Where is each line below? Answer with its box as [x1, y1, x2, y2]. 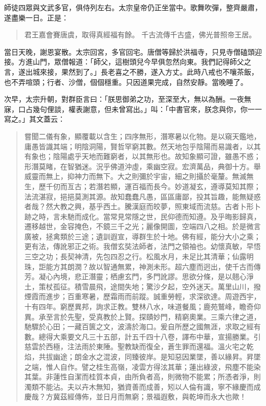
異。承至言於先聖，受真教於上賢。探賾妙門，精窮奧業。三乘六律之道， [24, 311, 261, 322]
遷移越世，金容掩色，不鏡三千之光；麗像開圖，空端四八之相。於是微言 [24, 221, 261, 232]
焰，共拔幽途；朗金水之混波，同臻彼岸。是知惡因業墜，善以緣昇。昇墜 [24, 351, 261, 362]
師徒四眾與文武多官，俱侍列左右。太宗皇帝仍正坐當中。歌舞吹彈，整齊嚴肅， [4, 2, 262, 12]
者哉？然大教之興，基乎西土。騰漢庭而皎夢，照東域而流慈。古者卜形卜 [24, 201, 261, 212]
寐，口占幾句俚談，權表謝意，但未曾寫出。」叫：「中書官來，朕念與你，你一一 [4, 103, 262, 114]
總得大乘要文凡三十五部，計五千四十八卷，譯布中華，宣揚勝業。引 [38, 331, 261, 342]
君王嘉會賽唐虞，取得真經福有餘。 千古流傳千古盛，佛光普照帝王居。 [24, 29, 256, 40]
